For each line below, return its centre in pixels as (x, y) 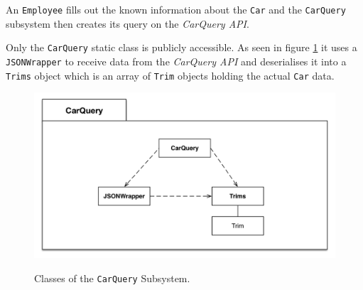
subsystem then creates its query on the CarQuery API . (128, 23)
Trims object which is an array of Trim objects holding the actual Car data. (170, 75)
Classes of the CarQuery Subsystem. (112, 278)
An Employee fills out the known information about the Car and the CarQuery (176, 9)
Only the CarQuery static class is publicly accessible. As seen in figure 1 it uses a (181, 47)
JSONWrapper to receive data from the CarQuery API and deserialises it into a (176, 61)
